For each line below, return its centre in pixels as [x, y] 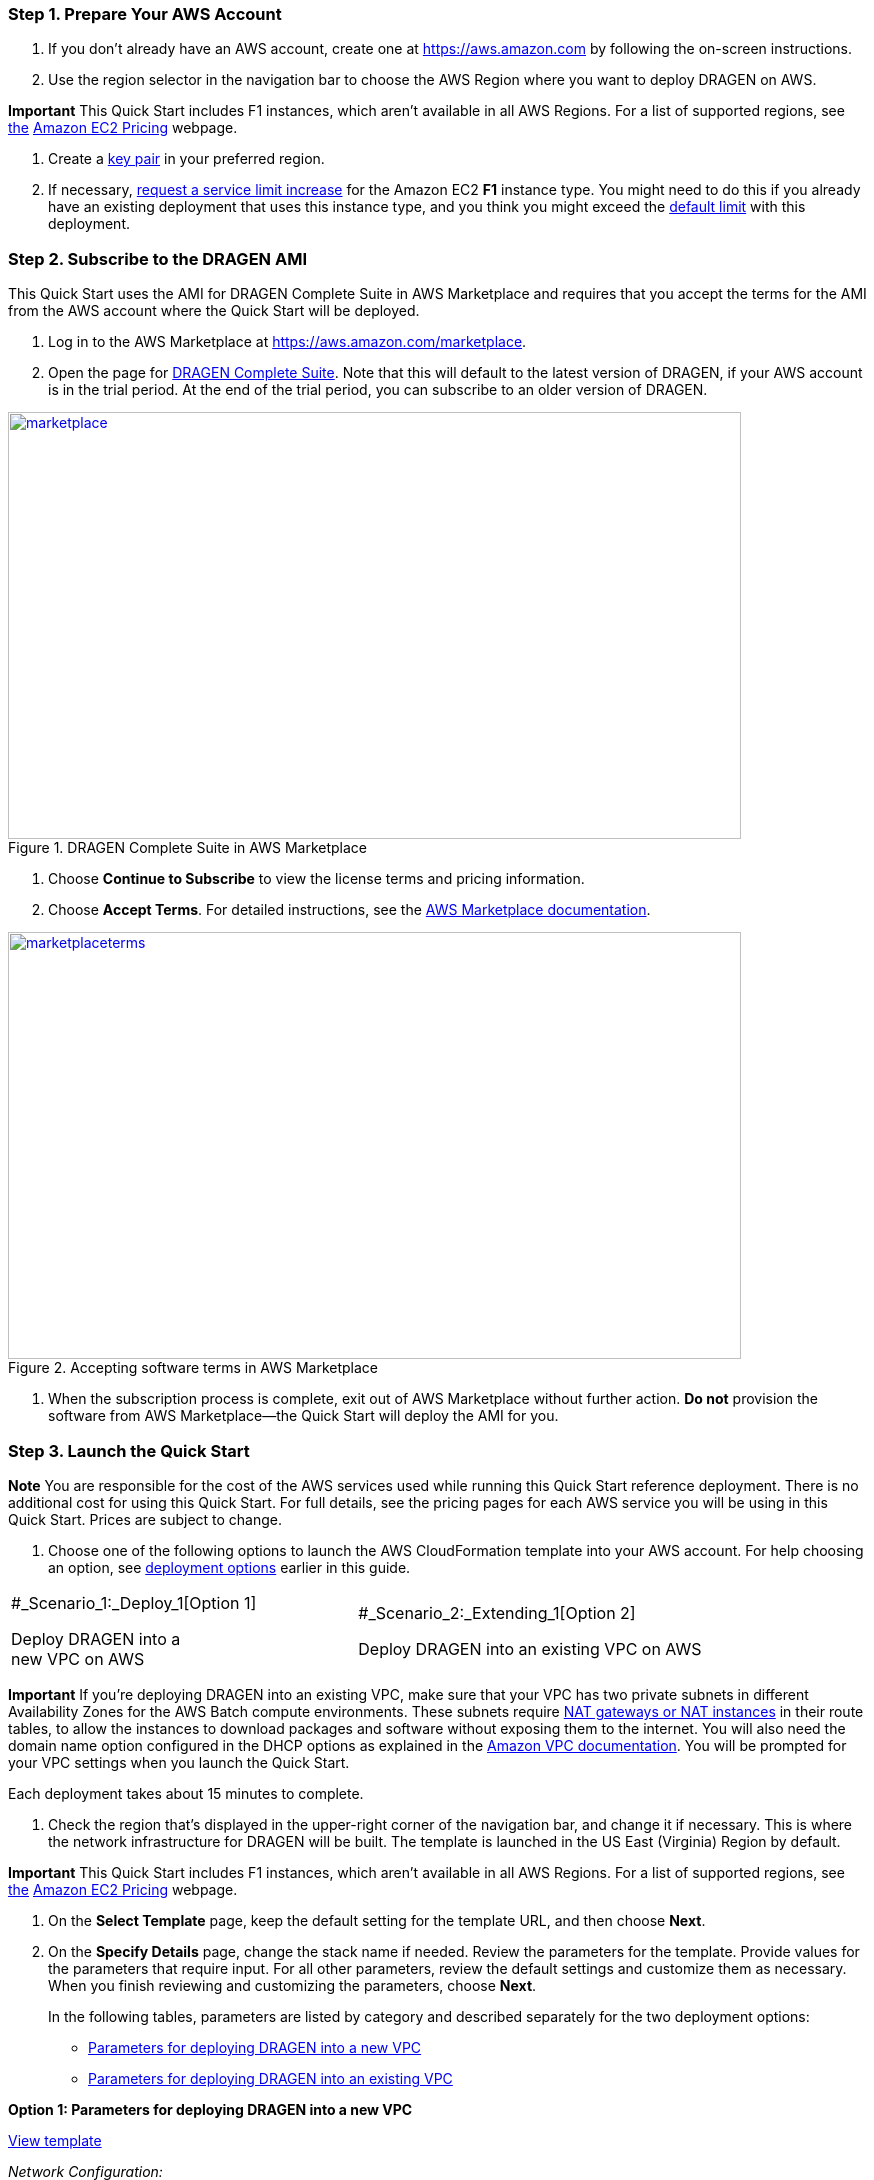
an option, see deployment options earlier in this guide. [229, 1567]
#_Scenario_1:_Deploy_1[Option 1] [134, 1602]
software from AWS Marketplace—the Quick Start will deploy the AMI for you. [303, 1416]
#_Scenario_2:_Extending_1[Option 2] [497, 1612]
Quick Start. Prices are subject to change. [145, 1519]
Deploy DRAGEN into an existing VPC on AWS [530, 1648]
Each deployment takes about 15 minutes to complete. [186, 1793]
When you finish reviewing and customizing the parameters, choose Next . [292, 1985]
